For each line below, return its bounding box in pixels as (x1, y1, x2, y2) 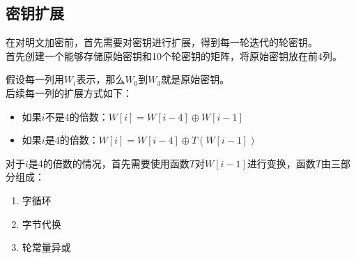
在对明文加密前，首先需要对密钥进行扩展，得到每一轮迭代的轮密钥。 (6, 35, 318, 50)
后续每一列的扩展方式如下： (6, 85, 132, 100)
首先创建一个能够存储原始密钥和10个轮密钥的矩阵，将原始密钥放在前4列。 (6, 48, 342, 63)
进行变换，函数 (247, 155, 316, 170)
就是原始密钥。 (161, 72, 230, 86)
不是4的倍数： (45, 109, 109, 123)
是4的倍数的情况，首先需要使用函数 (28, 155, 189, 170)
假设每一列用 (6, 72, 64, 86)
